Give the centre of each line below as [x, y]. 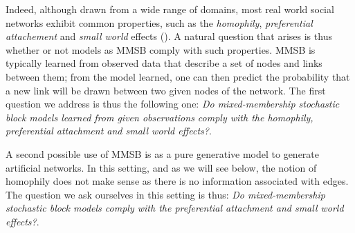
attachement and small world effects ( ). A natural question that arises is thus [169, 36]
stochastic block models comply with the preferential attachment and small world [175, 208]
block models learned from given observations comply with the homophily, [160, 117]
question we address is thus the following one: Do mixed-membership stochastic [173, 104]
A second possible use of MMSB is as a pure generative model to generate [162, 153]
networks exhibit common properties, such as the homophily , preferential [159, 22]
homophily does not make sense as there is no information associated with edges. [177, 181]
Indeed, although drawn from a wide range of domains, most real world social [170, 9]
